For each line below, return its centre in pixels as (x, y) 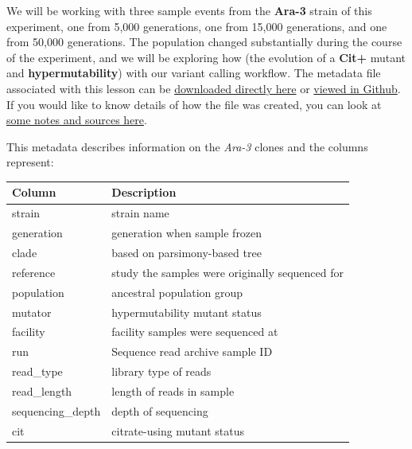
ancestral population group (177, 292)
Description (144, 192)
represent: (30, 162)
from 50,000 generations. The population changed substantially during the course (204, 42)
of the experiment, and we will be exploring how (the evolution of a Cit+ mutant (206, 57)
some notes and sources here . (77, 120)
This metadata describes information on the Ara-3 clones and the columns (187, 146)
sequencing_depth (56, 410)
